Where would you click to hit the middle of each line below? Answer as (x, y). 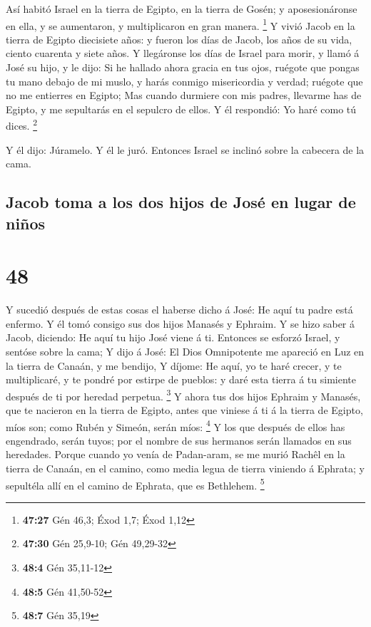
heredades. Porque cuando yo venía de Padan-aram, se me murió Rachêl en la (176, 454)
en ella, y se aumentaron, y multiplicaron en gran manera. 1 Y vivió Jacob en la (181, 24)
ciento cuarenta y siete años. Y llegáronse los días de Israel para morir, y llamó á (183, 53)
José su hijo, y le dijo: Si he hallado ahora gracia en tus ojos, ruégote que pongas (183, 67)
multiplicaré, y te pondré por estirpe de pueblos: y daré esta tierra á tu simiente (181, 379)
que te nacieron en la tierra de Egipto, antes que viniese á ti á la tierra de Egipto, (184, 409)
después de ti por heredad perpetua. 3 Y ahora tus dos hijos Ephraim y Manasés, (183, 395)
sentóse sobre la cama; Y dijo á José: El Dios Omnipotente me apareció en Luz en (185, 351)
